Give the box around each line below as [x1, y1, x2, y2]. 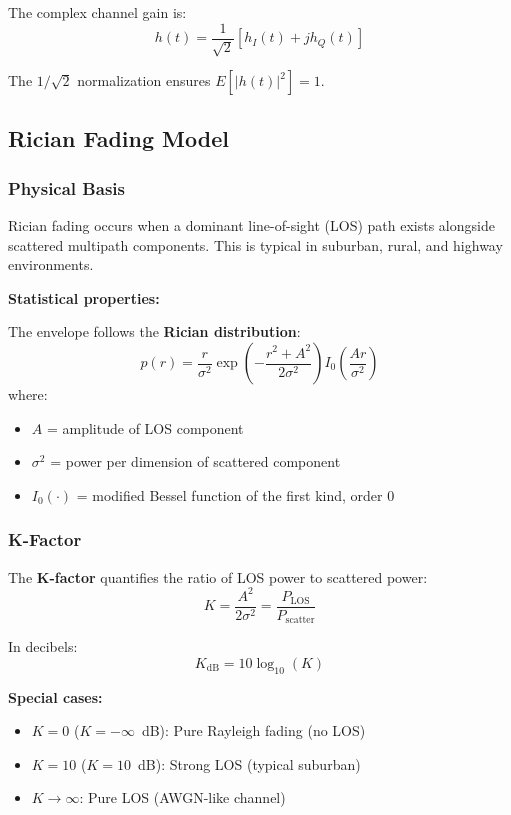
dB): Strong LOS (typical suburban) [137, 753, 361, 774]
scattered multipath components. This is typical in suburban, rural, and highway [8, 234, 503, 255]
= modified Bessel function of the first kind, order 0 [76, 484, 395, 505]
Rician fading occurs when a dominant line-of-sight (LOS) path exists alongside [8, 215, 495, 236]
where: [8, 384, 48, 405]
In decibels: [8, 636, 78, 657]
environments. [8, 254, 94, 275]
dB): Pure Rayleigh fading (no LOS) [141, 720, 366, 741]
